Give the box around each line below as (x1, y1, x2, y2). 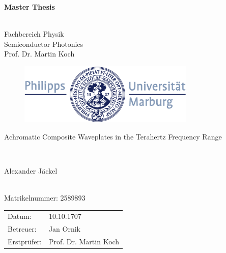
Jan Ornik (48, 223, 81, 234)
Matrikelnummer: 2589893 (4, 192, 86, 203)
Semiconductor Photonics (4, 38, 83, 49)
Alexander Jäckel (4, 165, 58, 176)
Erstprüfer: (8, 236, 42, 247)
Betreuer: (8, 223, 37, 234)
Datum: (8, 211, 32, 221)
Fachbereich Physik (4, 29, 64, 39)
